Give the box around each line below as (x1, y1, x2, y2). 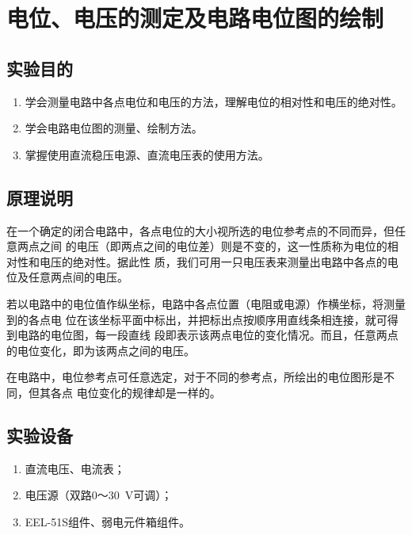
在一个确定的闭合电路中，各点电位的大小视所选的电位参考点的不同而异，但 (6, 222, 395, 239)
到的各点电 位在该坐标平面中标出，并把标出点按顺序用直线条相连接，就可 (6, 311, 387, 327)
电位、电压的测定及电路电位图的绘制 (6, 2, 384, 34)
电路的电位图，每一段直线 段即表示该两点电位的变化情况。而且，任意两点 (17, 327, 399, 343)
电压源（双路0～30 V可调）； (25, 487, 173, 503)
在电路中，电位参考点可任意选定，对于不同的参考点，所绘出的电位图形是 (6, 369, 383, 385)
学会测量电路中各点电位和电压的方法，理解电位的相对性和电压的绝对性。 (25, 93, 402, 109)
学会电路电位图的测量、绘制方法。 (25, 120, 203, 136)
